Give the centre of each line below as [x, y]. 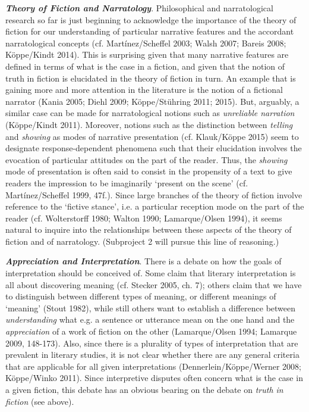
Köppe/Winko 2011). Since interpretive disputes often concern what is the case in [154, 378]
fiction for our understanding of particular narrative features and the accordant [150, 31]
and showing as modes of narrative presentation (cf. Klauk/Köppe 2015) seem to [152, 136]
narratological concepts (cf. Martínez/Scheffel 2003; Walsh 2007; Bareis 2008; [146, 43]
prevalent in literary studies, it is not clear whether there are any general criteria [152, 355]
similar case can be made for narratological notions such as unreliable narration [150, 113]
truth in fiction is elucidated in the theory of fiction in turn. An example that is [151, 78]
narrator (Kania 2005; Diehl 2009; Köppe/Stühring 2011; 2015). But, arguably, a [152, 101]
